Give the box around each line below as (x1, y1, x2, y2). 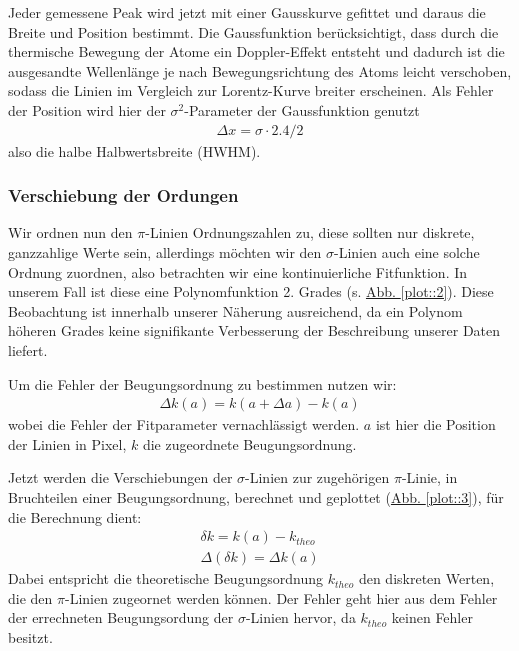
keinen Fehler (391, 607, 473, 628)
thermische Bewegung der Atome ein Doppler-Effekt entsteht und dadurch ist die (8, 41, 505, 62)
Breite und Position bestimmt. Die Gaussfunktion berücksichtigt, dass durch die (8, 21, 499, 42)
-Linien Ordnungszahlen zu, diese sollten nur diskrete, (145, 222, 475, 243)
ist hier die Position (375, 414, 496, 435)
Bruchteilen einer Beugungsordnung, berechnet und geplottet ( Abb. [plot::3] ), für (8, 486, 504, 507)
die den (8, 587, 53, 608)
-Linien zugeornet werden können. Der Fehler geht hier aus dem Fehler (64, 587, 498, 608)
